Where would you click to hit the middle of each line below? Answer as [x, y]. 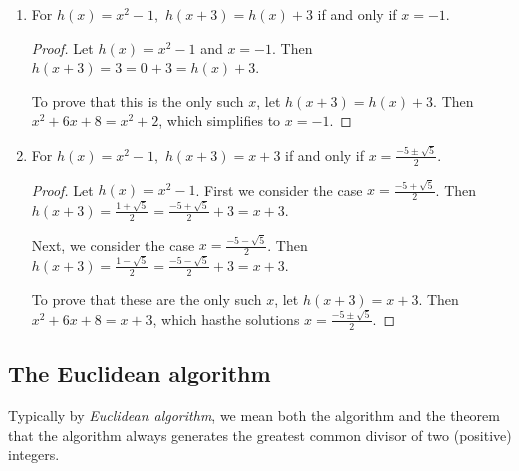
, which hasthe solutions [226, 318]
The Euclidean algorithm [139, 373]
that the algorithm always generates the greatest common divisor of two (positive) [260, 434]
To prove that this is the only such [137, 100]
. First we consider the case [279, 189]
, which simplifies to [219, 120]
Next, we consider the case [113, 244]
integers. [34, 454]
